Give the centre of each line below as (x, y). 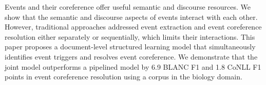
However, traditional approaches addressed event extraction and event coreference (133, 27)
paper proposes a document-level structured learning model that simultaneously (130, 47)
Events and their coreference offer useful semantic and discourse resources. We (128, 7)
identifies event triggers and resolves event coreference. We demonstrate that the (131, 56)
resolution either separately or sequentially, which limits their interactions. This (130, 36)
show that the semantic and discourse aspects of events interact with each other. (131, 17)
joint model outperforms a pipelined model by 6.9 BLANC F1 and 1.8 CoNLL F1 (133, 66)
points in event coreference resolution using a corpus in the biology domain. (123, 77)
